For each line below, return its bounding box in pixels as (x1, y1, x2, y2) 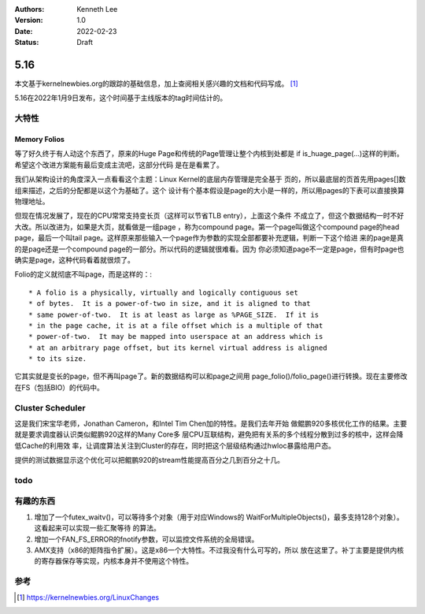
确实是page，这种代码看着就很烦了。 (14, 255, 135, 264)
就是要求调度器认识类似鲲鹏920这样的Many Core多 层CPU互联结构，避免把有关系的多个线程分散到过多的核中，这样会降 (14, 430, 404, 439)
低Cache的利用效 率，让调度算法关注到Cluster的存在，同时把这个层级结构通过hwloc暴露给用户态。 (14, 441, 336, 450)
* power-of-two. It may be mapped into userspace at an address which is (28, 332, 323, 341)
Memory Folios (14, 135, 65, 144)
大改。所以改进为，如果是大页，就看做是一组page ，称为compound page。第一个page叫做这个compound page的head (14, 221, 400, 232)
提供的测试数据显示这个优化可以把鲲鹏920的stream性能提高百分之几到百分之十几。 (14, 456, 285, 465)
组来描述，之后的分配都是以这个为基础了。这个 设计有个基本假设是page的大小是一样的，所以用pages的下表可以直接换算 (14, 185, 405, 195)
